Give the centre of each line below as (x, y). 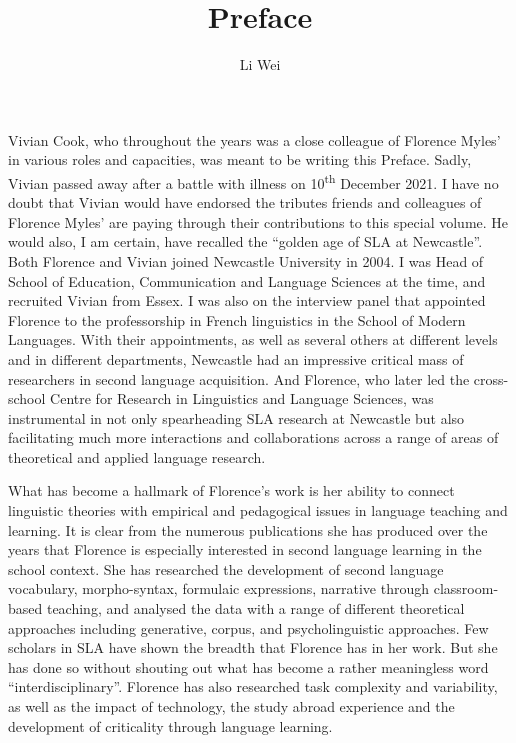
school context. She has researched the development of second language (226, 568)
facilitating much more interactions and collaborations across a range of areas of (253, 437)
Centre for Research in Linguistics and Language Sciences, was (242, 398)
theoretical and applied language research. (137, 456)
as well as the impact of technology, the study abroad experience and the (231, 706)
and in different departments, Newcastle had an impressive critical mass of (236, 358)
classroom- (466, 588)
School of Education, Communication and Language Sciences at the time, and (247, 280)
